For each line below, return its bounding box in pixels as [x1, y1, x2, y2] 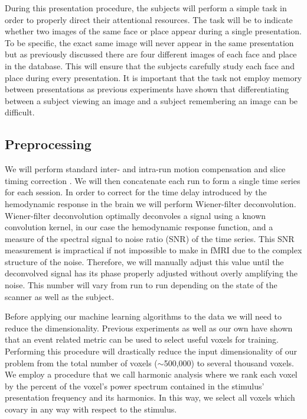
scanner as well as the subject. [5, 290, 115, 302]
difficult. [5, 106, 35, 118]
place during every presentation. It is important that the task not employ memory [5, 71, 302, 83]
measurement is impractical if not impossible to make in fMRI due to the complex [5, 244, 302, 256]
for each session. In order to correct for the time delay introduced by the [5, 186, 267, 198]
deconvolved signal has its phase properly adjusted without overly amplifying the [5, 267, 298, 279]
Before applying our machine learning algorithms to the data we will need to [5, 310, 282, 323]
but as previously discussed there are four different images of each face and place [5, 48, 297, 60]
